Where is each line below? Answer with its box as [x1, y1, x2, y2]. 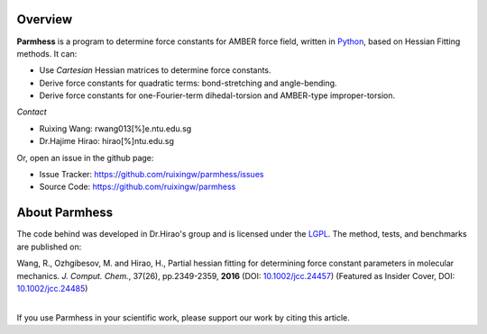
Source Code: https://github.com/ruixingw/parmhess [39, 181, 236, 193]
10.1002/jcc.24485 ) [16, 283, 88, 293]
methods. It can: [16, 48, 78, 59]
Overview [16, 12, 73, 27]
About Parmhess [16, 205, 114, 221]
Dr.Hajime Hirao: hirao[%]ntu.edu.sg [39, 136, 175, 147]
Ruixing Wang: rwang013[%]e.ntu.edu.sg [39, 122, 192, 134]
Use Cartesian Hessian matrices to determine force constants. [39, 65, 271, 76]
